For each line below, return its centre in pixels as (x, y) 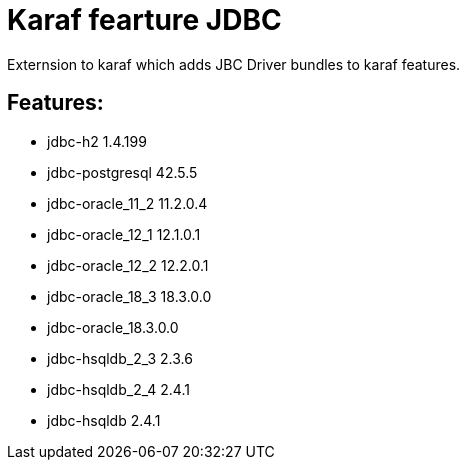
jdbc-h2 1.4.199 (97, 141)
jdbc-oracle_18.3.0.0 (113, 327)
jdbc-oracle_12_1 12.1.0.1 (124, 234)
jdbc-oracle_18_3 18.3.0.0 (129, 296)
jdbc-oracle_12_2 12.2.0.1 (128, 265)
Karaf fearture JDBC (144, 20)
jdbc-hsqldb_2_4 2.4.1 (118, 389)
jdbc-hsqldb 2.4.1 (104, 420)
